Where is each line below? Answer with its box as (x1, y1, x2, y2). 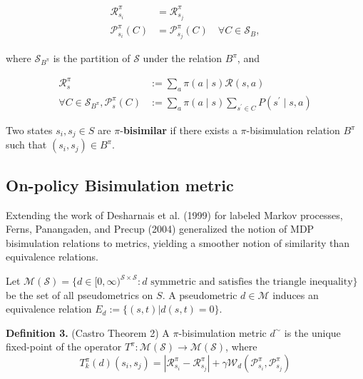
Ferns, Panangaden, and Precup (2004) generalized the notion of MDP (6, 221, 315, 236)
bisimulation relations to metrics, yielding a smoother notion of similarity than (6, 235, 350, 250)
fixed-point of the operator (6, 339, 122, 354)
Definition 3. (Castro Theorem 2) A (6, 325, 170, 340)
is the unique (284, 325, 341, 340)
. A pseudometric (162, 287, 237, 302)
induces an (272, 287, 319, 302)
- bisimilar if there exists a (120, 123, 237, 137)
